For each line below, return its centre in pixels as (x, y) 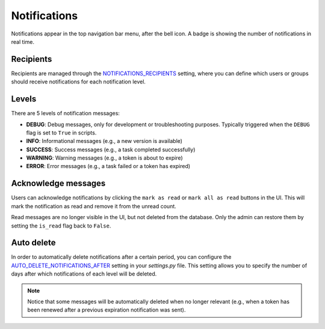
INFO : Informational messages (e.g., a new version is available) (104, 141)
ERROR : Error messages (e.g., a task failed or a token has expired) (108, 166)
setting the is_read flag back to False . (61, 226)
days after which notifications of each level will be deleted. (84, 274)
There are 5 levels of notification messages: (66, 113)
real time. (23, 41)
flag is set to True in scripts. (61, 133)
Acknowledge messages (58, 183)
